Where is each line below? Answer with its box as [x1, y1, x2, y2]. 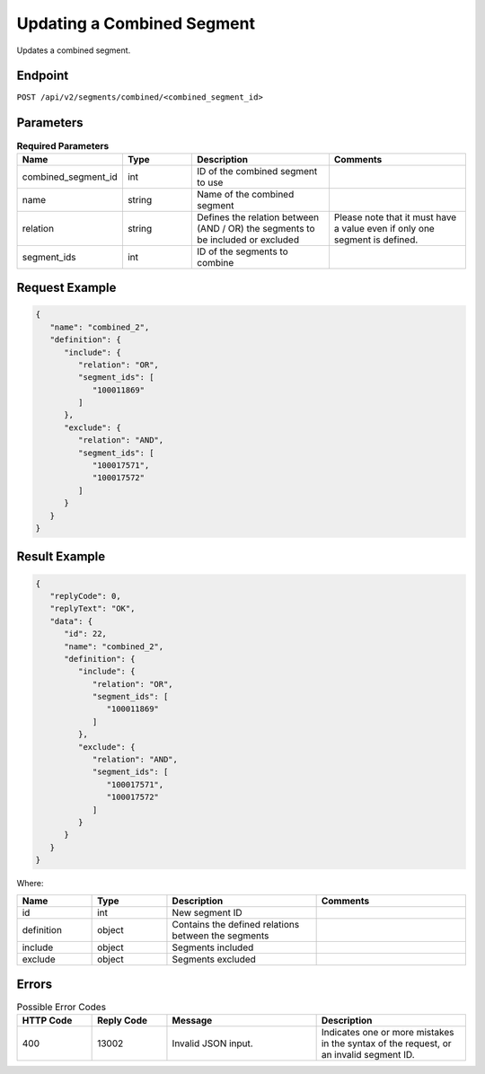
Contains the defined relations [172, 918, 300, 930]
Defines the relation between [197, 211, 320, 224]
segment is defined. [333, 233, 419, 246]
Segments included [172, 941, 254, 954]
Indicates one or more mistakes [321, 1026, 454, 1039]
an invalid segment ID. [321, 1049, 415, 1061]
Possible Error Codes [16, 1001, 107, 1014]
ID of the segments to [197, 245, 288, 258]
